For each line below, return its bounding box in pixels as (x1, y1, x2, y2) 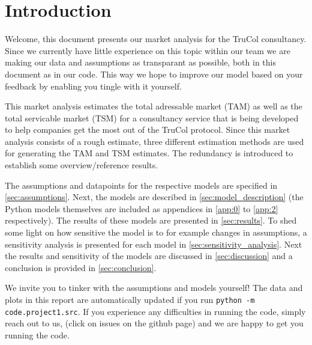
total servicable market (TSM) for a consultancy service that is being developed (5, 111, 299, 124)
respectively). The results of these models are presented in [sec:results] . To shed (5, 214, 297, 227)
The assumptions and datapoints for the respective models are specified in (5, 179, 278, 191)
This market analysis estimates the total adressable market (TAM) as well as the (5, 100, 302, 112)
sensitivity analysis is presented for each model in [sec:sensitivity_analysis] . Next (5, 237, 302, 250)
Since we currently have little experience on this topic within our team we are (5, 44, 290, 56)
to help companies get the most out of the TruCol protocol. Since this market (5, 123, 290, 136)
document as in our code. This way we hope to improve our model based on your (5, 67, 303, 80)
